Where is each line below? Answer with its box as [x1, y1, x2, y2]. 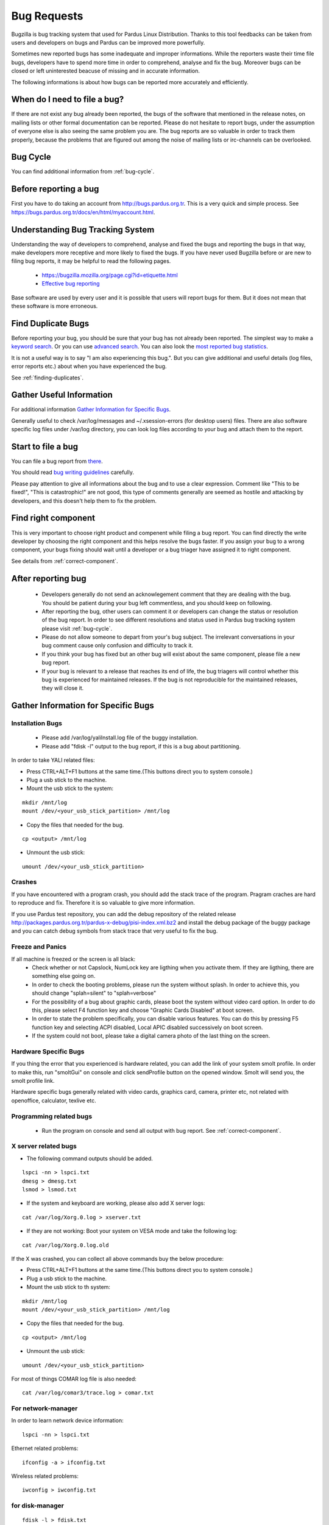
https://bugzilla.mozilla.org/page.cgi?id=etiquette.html [41, 271, 178, 279]
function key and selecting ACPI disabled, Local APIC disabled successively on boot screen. [32, 1024, 263, 1031]
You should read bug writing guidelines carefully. [11, 468, 134, 476]
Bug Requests [11, 9, 83, 23]
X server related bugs [11, 1142, 77, 1150]
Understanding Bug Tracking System [11, 224, 155, 235]
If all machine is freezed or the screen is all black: [11, 955, 136, 963]
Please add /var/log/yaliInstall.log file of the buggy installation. [41, 734, 198, 741]
